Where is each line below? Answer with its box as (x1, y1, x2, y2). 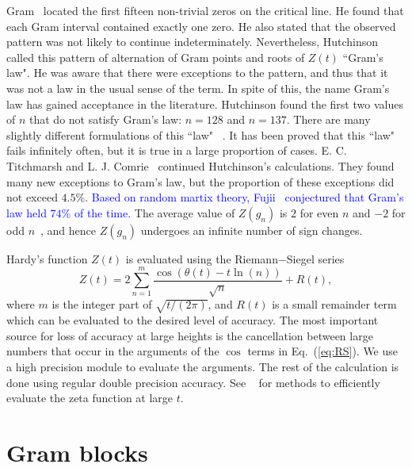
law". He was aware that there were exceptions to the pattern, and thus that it (6, 64, 388, 81)
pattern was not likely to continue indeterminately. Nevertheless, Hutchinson (6, 33, 379, 50)
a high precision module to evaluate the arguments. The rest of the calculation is (6, 359, 399, 375)
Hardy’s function (6, 250, 88, 267)
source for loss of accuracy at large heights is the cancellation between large (6, 327, 373, 343)
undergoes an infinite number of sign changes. (140, 221, 363, 238)
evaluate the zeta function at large (6, 389, 174, 406)
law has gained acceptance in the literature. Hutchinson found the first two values (6, 95, 403, 112)
